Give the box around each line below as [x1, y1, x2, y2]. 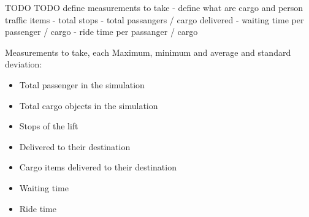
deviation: [5, 58, 42, 70]
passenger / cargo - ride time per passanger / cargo [5, 25, 198, 38]
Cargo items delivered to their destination [19, 161, 177, 173]
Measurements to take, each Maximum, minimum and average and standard [5, 45, 291, 58]
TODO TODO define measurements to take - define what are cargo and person [5, 1, 303, 13]
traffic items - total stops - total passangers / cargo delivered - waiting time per [5, 13, 304, 26]
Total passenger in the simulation [19, 78, 145, 91]
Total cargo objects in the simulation [19, 99, 158, 112]
